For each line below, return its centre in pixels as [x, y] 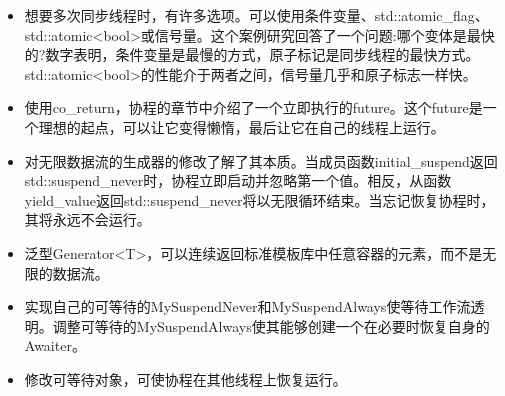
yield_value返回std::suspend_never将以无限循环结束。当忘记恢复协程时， [259, 199]
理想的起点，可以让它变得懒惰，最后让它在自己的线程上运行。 [241, 126]
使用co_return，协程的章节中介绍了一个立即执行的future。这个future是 [253, 107]
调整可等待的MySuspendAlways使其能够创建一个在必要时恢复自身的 [271, 325]
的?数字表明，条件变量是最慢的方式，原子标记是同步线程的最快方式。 [252, 54]
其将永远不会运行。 [87, 219]
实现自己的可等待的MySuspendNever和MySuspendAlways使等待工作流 [247, 306]
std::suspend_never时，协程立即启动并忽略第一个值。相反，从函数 [238, 180]
